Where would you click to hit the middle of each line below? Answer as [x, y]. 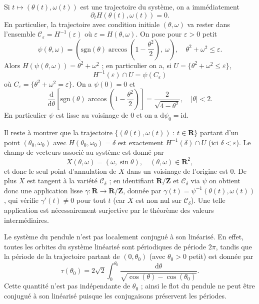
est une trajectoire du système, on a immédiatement [160, 7]
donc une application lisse [43, 190]
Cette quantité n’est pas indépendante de [67, 286]
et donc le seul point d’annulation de [60, 171]
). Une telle [208, 200]
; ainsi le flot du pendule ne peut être [198, 286]
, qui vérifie [21, 200]
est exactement [140, 142]
